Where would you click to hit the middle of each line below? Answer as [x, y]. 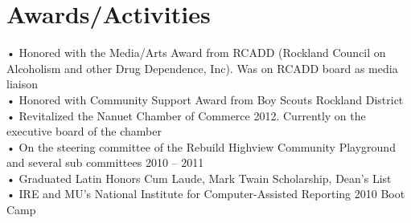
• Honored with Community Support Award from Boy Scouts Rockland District [205, 99]
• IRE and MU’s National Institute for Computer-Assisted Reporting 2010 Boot [206, 194]
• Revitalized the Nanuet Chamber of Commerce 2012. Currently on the [186, 115]
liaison [22, 84]
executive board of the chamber [84, 131]
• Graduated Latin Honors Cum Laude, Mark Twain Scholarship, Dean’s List [199, 178]
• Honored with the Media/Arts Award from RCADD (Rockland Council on [196, 53]
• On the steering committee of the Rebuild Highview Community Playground [201, 146]
